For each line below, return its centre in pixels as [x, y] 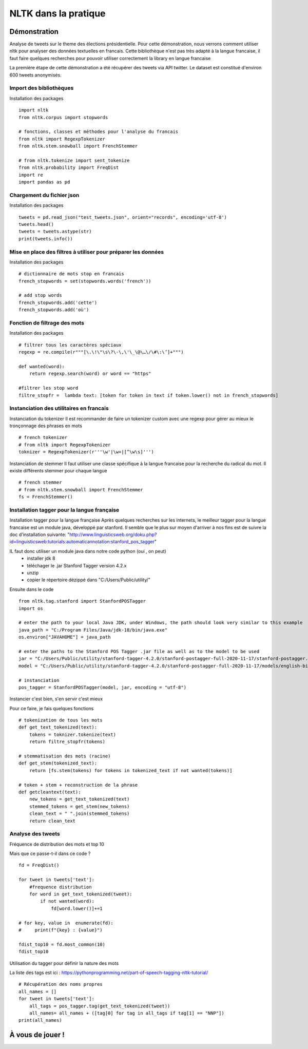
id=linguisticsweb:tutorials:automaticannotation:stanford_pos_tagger [82, 542]
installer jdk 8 [41, 558]
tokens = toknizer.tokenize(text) [73, 735]
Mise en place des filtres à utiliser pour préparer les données [87, 252]
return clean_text [52, 821]
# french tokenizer [43, 437]
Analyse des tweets [35, 834]
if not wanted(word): [68, 901]
